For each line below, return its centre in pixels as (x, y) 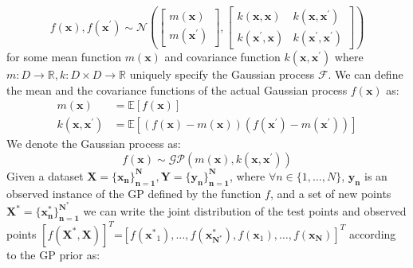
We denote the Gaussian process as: (94, 144)
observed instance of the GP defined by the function (134, 193)
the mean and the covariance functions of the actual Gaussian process (177, 89)
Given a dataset (45, 175)
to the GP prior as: (53, 254)
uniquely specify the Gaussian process (222, 74)
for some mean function (64, 57)
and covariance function (222, 57)
